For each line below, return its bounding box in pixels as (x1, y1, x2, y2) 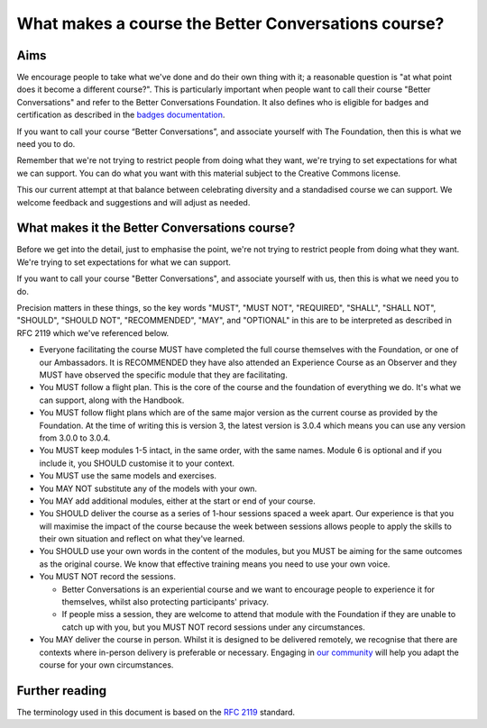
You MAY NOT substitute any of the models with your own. (39, 483, 257, 494)
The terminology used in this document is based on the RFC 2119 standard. (16, 706, 296, 717)
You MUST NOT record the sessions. (39, 571, 176, 582)
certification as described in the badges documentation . (16, 109, 225, 121)
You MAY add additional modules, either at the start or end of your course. (39, 496, 316, 506)
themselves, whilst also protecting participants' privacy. (61, 596, 270, 607)
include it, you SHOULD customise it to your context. (39, 458, 234, 469)
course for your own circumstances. (39, 659, 174, 670)
